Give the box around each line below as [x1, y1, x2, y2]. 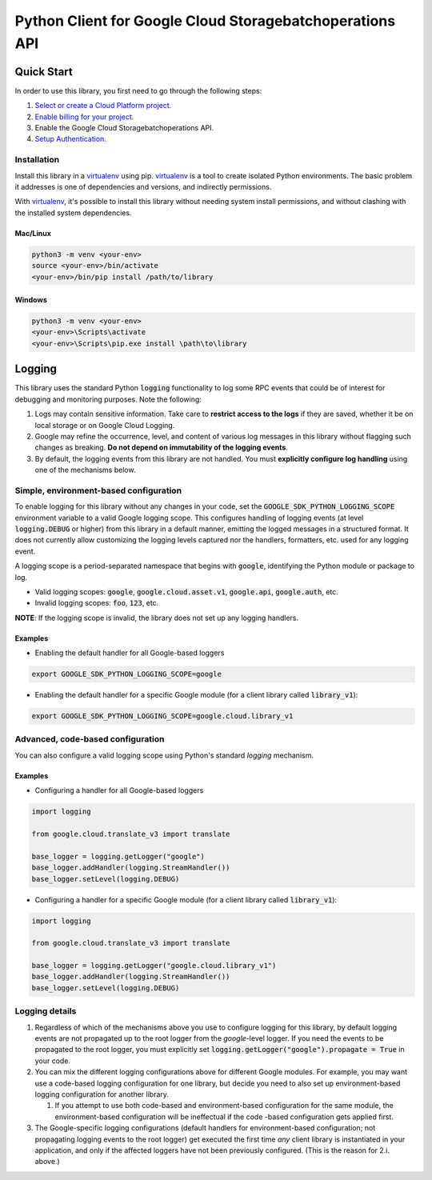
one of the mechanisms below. [34, 465, 136, 475]
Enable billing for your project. [34, 112, 134, 122]
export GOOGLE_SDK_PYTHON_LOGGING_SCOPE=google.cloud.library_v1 [31, 712, 294, 721]
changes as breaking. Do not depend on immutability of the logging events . [34, 442, 288, 452]
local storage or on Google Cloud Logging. [34, 420, 175, 430]
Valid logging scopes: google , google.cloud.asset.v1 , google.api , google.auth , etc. [34, 586, 339, 596]
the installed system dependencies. [14, 208, 132, 218]
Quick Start [14, 65, 73, 78]
